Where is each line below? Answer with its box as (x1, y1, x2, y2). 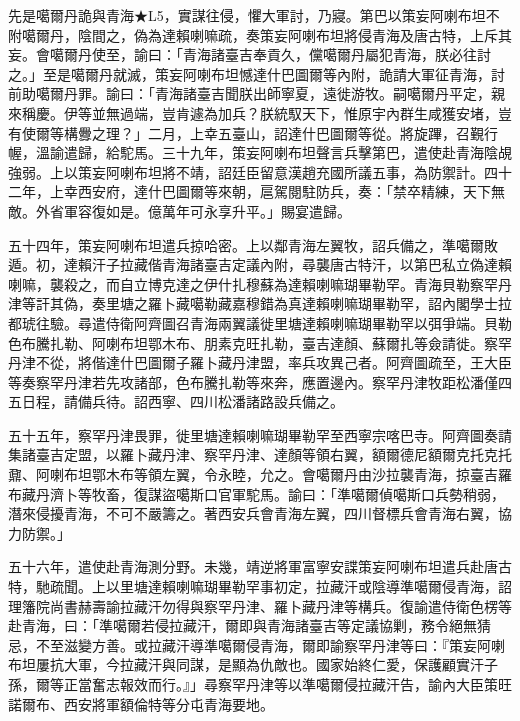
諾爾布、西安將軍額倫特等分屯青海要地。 (8, 693, 274, 714)
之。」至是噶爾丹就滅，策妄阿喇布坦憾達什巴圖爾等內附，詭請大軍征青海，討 (8, 63, 505, 84)
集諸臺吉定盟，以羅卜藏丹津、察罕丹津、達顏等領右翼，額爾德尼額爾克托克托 (8, 444, 512, 465)
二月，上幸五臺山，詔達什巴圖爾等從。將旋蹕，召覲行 (147, 122, 498, 143)
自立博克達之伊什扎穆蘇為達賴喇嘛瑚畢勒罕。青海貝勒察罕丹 (119, 273, 512, 294)
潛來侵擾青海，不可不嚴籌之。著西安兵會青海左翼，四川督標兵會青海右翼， (8, 503, 498, 524)
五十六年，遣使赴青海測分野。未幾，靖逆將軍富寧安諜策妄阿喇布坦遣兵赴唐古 (8, 556, 512, 577)
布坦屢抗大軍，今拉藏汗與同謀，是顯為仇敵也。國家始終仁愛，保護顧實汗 (8, 654, 484, 675)
